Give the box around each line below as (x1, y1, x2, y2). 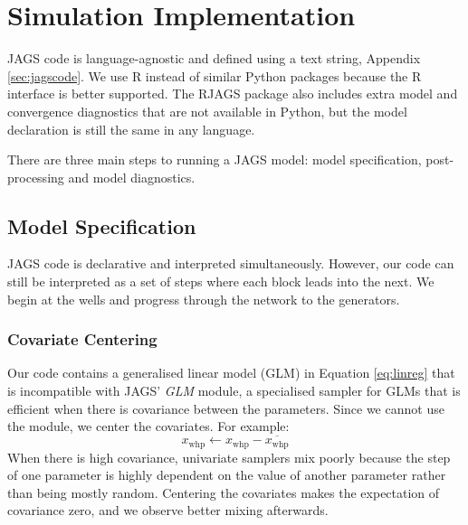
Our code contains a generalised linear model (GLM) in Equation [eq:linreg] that (7, 363, 455, 382)
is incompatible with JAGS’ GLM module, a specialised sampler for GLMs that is (7, 381, 461, 400)
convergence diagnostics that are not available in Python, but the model (7, 101, 407, 120)
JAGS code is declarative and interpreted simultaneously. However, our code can (7, 254, 454, 273)
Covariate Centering (7, 328, 158, 351)
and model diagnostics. (68, 167, 196, 186)
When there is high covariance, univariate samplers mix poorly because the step (7, 447, 451, 466)
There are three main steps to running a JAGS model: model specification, (7, 150, 422, 169)
